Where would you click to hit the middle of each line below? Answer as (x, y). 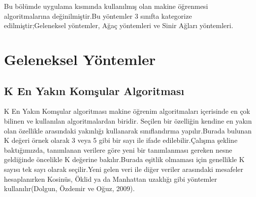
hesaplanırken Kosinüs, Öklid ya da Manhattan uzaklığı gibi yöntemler (111, 179)
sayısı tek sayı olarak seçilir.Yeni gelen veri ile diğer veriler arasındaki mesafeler (124, 169)
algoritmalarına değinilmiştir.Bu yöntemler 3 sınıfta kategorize (98, 16)
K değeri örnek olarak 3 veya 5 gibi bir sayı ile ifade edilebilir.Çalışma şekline (121, 140)
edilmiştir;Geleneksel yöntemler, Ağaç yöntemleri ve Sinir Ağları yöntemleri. (119, 25)
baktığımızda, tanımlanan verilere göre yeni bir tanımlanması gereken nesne (118, 149)
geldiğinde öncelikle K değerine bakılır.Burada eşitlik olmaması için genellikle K (124, 159)
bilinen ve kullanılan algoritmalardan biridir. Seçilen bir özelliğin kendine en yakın (128, 120)
